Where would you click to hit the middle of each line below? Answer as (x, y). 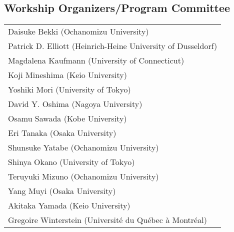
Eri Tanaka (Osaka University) (62, 133)
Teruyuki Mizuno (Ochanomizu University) (83, 176)
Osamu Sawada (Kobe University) (67, 118)
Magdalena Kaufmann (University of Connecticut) (96, 60)
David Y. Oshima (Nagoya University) (75, 104)
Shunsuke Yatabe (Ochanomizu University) (83, 147)
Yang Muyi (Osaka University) (62, 191)
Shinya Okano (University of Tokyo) (71, 162)
